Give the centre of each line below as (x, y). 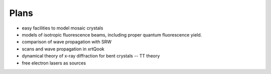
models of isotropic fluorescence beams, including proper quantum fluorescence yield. (112, 34)
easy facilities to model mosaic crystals (62, 28)
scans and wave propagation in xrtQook (63, 49)
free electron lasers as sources (54, 63)
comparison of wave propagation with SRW (67, 42)
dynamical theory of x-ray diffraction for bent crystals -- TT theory (91, 56)
